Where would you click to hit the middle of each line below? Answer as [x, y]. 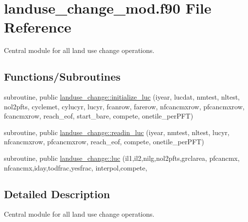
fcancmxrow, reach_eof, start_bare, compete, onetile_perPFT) [99, 116]
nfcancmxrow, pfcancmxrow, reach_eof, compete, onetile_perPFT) [104, 142]
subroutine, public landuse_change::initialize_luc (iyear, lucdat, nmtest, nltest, [122, 97]
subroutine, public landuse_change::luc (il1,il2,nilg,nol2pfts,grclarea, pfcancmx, [122, 158]
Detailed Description [57, 194]
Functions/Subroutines [62, 77]
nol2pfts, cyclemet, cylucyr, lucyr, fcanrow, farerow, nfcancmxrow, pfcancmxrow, [124, 106]
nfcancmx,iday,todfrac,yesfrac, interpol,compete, [76, 167]
